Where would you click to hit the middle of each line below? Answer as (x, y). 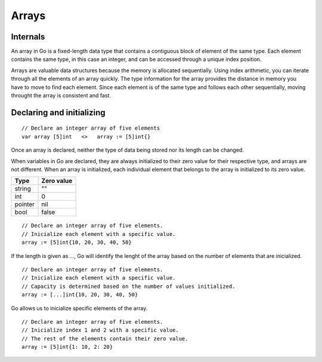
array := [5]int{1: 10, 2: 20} (67, 347)
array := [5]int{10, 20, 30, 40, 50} (77, 243)
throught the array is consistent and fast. (61, 96)
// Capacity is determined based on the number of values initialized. (129, 286)
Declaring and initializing (58, 113)
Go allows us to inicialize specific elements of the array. (79, 308)
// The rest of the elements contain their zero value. (105, 338)
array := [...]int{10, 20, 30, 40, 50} (80, 295)
